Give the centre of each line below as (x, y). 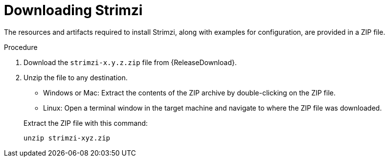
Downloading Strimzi (73, 10)
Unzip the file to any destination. (76, 77)
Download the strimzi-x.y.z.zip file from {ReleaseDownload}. (130, 62)
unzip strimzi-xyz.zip (67, 138)
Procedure (21, 47)
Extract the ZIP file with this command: (86, 123)
